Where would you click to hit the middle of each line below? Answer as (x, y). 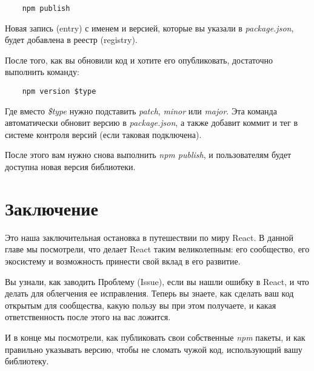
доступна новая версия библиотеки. (70, 167)
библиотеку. (27, 361)
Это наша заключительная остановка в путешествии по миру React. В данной (149, 237)
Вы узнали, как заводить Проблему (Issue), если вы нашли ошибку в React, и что (157, 281)
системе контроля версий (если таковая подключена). (103, 134)
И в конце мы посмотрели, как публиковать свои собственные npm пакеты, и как (155, 337)
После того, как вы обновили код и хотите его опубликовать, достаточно (139, 60)
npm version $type (59, 92)
